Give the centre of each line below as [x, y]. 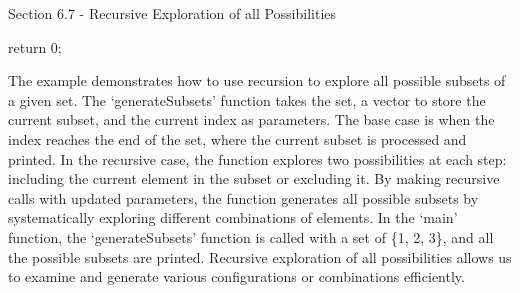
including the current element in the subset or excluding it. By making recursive [254, 178]
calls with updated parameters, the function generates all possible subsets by [243, 197]
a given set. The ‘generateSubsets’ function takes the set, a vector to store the [247, 99]
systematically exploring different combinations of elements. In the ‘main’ [233, 217]
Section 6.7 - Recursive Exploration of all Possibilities [172, 13]
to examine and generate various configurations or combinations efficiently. [236, 276]
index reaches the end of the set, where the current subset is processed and [237, 138]
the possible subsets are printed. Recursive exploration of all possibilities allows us [260, 256]
